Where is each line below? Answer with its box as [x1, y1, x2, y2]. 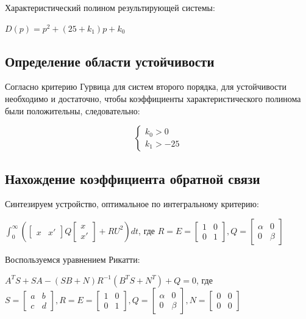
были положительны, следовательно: [5, 104, 140, 117]
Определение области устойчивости [5, 51, 215, 70]
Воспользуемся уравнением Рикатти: [5, 252, 140, 265]
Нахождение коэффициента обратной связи [5, 169, 260, 188]
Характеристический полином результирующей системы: [5, 1, 215, 13]
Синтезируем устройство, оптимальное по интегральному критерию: [5, 197, 259, 210]
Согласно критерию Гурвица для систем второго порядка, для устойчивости [5, 80, 286, 93]
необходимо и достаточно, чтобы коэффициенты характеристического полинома [5, 92, 301, 105]
